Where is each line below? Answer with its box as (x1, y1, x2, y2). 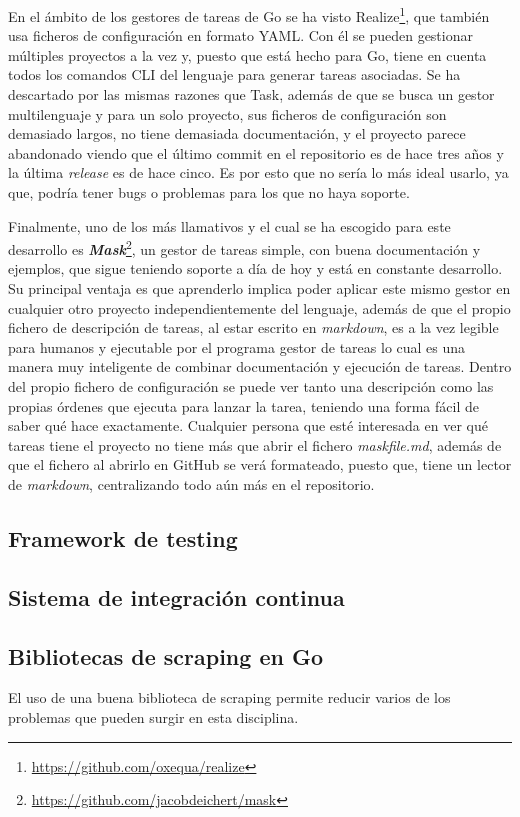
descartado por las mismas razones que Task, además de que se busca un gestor (8, 84, 495, 105)
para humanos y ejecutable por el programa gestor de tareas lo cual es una (8, 336, 466, 357)
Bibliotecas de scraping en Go (8, 640, 323, 671)
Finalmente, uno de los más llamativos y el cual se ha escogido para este (8, 215, 451, 236)
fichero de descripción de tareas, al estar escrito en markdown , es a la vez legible (8, 317, 499, 338)
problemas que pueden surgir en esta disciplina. (8, 706, 299, 727)
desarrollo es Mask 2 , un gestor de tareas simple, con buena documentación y (8, 236, 481, 259)
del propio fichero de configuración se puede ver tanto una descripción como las (8, 376, 494, 396)
